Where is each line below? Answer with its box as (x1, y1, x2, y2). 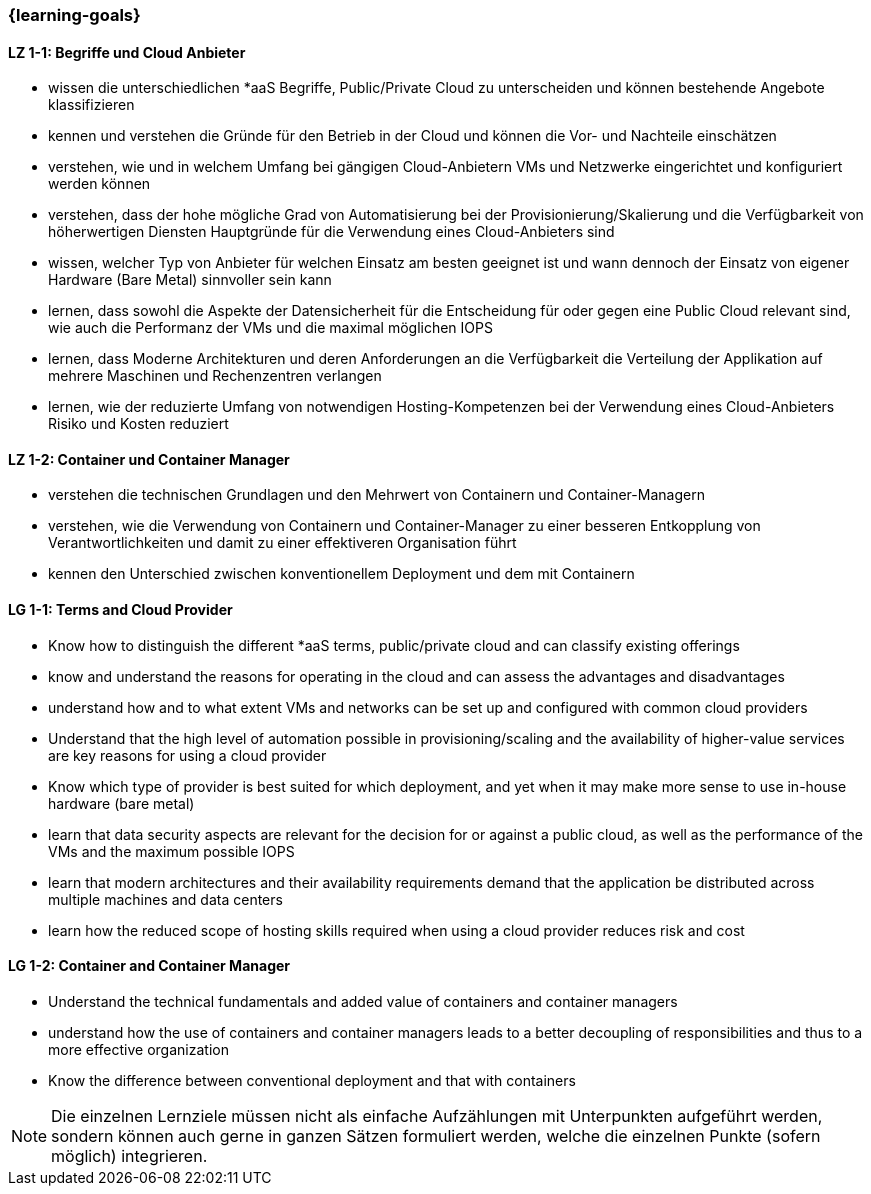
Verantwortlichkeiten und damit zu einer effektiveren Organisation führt (48, 534, 517, 552)
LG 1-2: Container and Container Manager (8, 957, 291, 975)
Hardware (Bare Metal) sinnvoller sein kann (48, 271, 332, 289)
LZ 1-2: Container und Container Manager (8, 450, 290, 468)
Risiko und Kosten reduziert (48, 415, 229, 433)
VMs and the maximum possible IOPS (48, 842, 295, 860)
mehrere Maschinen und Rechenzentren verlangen (48, 367, 382, 385)
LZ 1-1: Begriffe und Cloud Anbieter (8, 43, 246, 61)
